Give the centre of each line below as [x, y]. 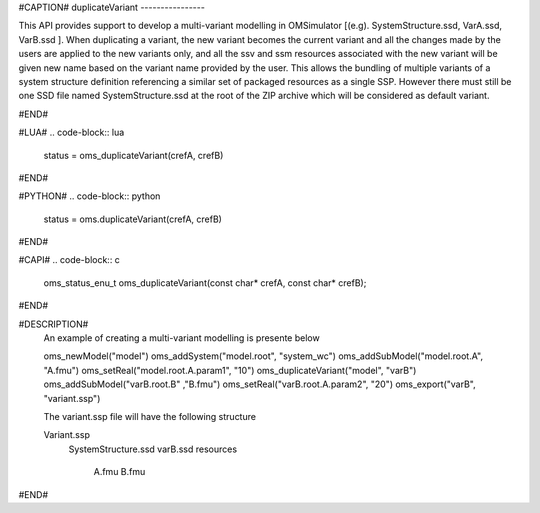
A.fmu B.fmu [119, 472]
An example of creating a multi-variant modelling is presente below [181, 338]
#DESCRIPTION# [53, 324]
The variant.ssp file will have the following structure [150, 416]
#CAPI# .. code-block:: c [69, 260]
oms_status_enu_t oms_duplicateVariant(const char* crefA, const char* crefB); [205, 282]
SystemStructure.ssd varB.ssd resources [153, 449]
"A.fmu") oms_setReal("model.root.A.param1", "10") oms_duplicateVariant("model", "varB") [230, 370]
